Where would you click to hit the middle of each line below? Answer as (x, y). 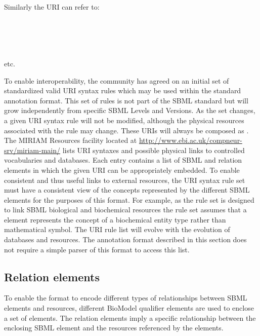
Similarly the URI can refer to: (52, 7)
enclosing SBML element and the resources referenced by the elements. (114, 328)
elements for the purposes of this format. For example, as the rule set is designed (129, 199)
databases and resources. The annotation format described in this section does (125, 239)
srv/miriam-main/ (32, 150)
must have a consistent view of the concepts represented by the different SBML (127, 190)
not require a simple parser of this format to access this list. (97, 249)
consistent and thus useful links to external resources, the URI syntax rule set (125, 180)
